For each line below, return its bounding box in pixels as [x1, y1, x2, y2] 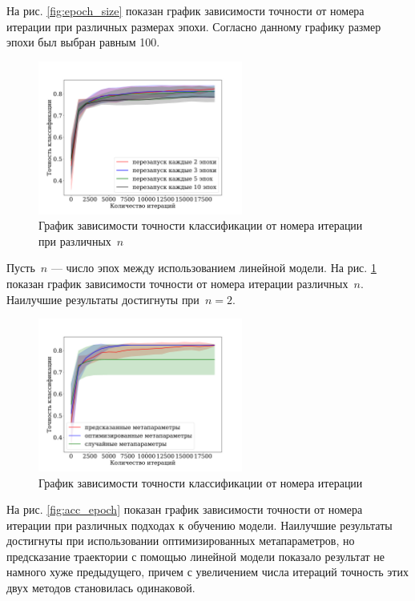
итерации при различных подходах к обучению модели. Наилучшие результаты [6, 516, 393, 533]
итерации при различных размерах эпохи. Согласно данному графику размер [6, 18, 381, 34]
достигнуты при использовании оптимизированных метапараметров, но [6, 532, 355, 549]
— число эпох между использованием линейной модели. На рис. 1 [50, 259, 377, 276]
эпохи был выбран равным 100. [6, 34, 160, 50]
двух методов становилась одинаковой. [6, 579, 195, 596]
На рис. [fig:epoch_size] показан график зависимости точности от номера [6, 2, 365, 18]
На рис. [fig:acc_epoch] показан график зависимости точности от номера [6, 501, 363, 518]
